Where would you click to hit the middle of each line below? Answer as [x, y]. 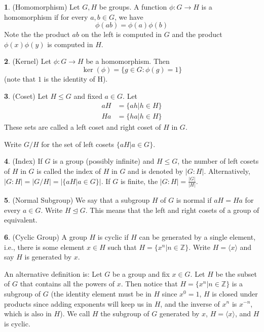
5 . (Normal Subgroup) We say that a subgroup [77, 200]
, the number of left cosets [218, 161]
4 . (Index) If [23, 161]
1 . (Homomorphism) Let [42, 7]
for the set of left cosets [78, 144]
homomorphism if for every [46, 16]
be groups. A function [133, 7]
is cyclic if [113, 237]
